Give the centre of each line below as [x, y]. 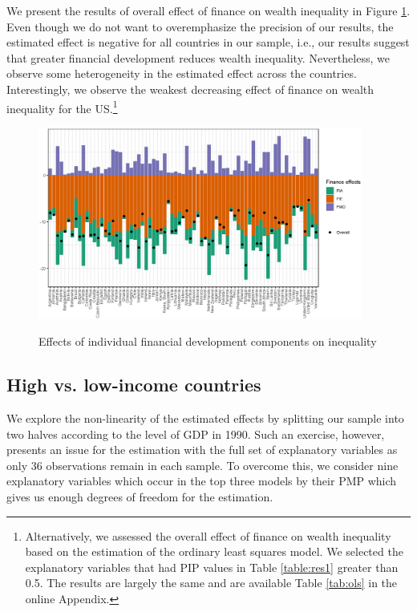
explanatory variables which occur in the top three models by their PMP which [202, 481]
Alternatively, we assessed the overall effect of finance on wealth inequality [208, 535]
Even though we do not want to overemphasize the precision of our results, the [200, 26]
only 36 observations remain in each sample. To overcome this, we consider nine [202, 465]
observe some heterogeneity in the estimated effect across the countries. [182, 73]
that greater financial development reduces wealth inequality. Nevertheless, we [198, 57]
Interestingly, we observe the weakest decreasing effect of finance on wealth [190, 89]
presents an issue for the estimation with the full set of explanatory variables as [202, 450]
